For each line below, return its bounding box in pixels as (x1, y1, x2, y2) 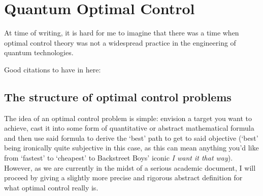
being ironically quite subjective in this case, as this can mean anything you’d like (4, 142, 259, 153)
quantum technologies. (4, 47, 74, 58)
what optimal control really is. (4, 182, 98, 192)
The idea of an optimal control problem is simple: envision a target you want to (4, 112, 252, 123)
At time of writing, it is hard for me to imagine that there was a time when (4, 27, 239, 38)
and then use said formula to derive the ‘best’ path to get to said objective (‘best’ (4, 132, 258, 143)
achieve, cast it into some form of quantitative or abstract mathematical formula (4, 123, 254, 133)
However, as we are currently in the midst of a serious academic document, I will (4, 162, 256, 173)
